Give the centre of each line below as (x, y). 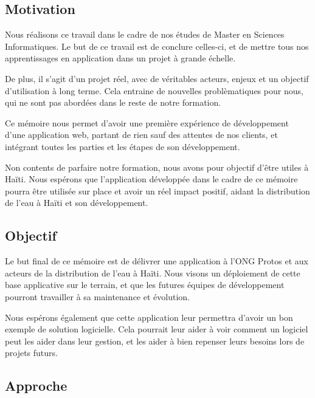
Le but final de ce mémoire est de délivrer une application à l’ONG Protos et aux (157, 261)
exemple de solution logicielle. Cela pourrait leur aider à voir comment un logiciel (157, 329)
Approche (36, 386)
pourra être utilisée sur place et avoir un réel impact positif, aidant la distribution (157, 190)
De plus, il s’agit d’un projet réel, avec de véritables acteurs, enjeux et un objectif (157, 78)
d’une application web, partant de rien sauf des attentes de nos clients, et (141, 135)
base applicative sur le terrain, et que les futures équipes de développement (145, 285)
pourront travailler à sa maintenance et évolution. (97, 296)
